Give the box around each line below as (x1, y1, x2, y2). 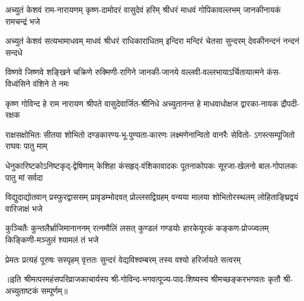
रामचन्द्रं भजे (5, 15, 40, 27)
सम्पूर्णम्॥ (40, 284, 68, 296)
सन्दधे (5, 46, 23, 58)
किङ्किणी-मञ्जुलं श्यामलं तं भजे (5, 233, 99, 245)
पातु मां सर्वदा (5, 171, 43, 183)
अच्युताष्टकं (5, 284, 39, 296)
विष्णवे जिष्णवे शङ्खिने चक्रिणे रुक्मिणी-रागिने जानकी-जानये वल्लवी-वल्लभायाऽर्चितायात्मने (5, 66, 264, 78)
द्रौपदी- (281, 97, 300, 109)
